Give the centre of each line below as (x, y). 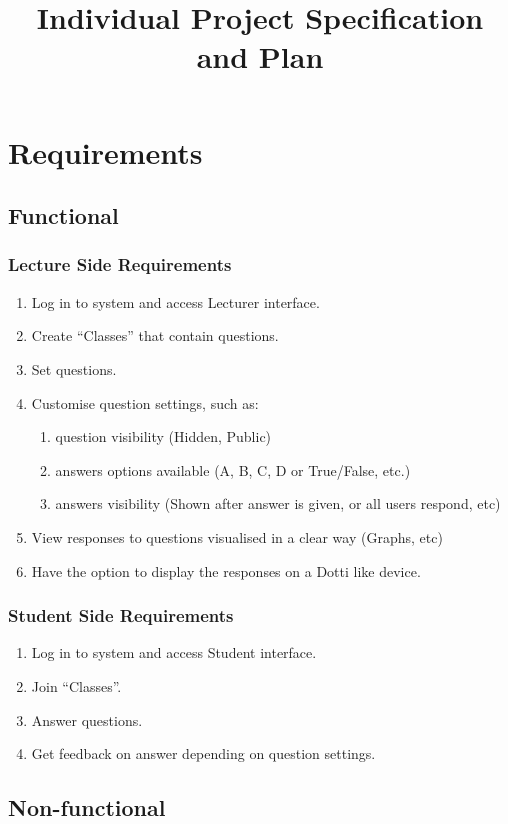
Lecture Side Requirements (120, 264)
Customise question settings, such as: (145, 402)
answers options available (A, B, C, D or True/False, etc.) (233, 469)
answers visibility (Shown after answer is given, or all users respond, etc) (278, 503)
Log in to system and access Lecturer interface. (175, 301)
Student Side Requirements (121, 615)
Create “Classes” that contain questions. (155, 335)
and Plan (260, 56)
